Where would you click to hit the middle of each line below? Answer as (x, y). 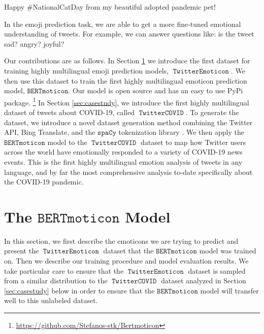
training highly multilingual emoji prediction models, (87, 70)
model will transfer (229, 290)
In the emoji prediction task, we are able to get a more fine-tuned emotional (123, 24)
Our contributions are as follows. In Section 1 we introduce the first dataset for (127, 61)
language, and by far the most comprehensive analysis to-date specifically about (128, 172)
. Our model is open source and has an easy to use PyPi (156, 90)
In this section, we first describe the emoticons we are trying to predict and (121, 240)
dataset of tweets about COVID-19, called (69, 112)
